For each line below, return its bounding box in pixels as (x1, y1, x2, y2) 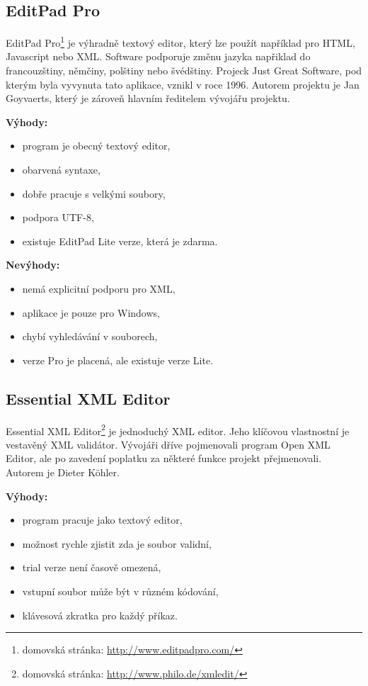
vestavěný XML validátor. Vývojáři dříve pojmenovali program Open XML (6, 437, 330, 451)
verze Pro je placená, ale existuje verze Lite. (22, 352, 214, 367)
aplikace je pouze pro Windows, (22, 305, 160, 320)
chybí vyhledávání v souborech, (22, 329, 158, 344)
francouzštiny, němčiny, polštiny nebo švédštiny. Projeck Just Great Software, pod (6, 63, 362, 78)
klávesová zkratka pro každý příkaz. (22, 607, 178, 622)
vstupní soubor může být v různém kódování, (22, 583, 219, 598)
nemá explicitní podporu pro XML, (22, 281, 176, 296)
